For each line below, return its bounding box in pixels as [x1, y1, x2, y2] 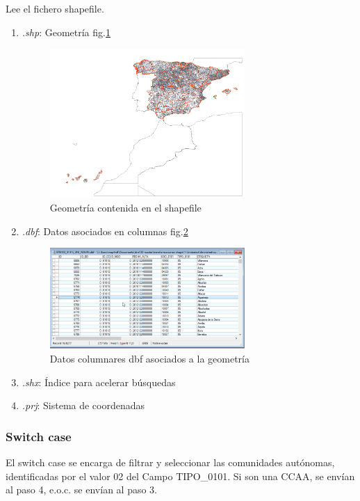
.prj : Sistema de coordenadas [22, 398, 145, 413]
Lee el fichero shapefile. [6, 1, 104, 15]
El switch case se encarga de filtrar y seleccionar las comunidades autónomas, [6, 454, 335, 469]
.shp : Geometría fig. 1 [22, 24, 111, 39]
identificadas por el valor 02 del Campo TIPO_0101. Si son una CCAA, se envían [6, 468, 355, 483]
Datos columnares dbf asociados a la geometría [49, 351, 249, 365]
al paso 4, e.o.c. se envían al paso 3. [6, 482, 157, 497]
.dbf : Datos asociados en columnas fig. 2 [22, 223, 188, 238]
